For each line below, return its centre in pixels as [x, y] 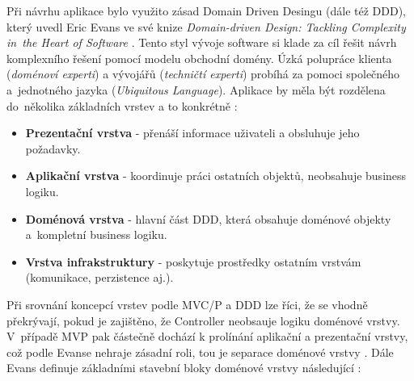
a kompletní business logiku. [96, 234]
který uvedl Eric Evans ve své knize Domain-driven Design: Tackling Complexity [206, 26]
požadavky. [53, 148]
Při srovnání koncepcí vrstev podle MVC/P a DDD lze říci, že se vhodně [187, 304]
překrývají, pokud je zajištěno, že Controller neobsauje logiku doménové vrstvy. [203, 320]
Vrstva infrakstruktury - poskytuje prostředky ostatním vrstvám [193, 261]
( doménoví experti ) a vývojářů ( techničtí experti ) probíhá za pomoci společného [203, 74]
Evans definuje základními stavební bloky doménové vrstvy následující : [184, 368]
